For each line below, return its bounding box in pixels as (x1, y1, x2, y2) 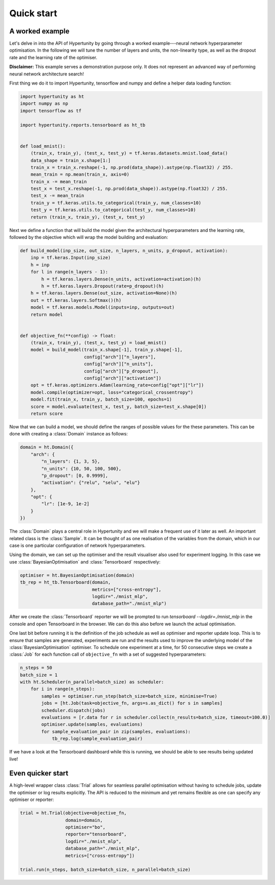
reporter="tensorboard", (65, 831, 127, 837)
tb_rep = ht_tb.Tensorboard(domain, (20, 580, 111, 585)
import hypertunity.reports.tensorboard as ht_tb (20, 122, 146, 128)
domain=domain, (65, 817, 103, 823)
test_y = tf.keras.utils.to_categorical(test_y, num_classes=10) (30, 207, 196, 213)
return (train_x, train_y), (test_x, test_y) (30, 214, 146, 220)
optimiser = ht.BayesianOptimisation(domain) (20, 572, 135, 578)
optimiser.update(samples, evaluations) (41, 721, 143, 728)
